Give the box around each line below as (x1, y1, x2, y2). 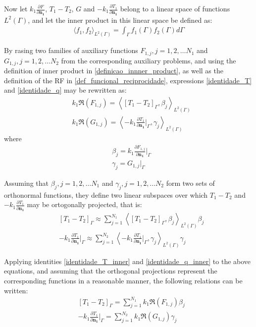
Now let (4, 3, 28, 13)
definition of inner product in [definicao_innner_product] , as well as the (4, 65, 223, 76)
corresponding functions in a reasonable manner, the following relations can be (4, 275, 243, 285)
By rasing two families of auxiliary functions (4, 45, 138, 55)
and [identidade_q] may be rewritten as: (4, 85, 127, 95)
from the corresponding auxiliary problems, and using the (61, 55, 236, 65)
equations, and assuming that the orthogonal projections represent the (4, 266, 217, 276)
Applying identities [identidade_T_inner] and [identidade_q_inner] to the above (4, 256, 251, 266)
